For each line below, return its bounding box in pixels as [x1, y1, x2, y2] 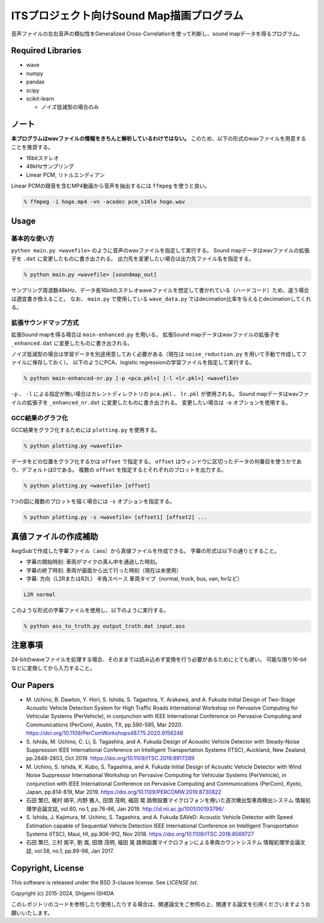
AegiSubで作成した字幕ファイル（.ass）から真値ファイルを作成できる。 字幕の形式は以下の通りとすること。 [11, 547, 280, 554]
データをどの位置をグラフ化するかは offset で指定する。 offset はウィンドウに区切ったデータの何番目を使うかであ [11, 457, 302, 465]
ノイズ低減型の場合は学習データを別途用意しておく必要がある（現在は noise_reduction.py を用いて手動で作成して [11, 350, 302, 358]
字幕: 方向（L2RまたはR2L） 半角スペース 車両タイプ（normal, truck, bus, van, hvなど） [26, 574, 243, 582]
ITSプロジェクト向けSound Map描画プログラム [11, 9, 244, 22]
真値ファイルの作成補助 [11, 531, 98, 541]
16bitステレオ [26, 154, 59, 162]
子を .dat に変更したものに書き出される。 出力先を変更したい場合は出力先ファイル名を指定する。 [11, 255, 254, 263]
